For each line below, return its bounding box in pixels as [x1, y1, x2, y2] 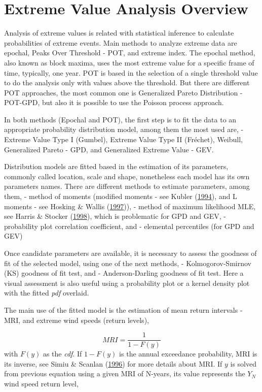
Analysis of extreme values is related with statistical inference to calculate [4, 27, 234, 38]
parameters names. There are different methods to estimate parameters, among [4, 181, 250, 191]
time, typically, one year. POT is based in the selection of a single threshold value [4, 67, 258, 78]
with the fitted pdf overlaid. [4, 287, 89, 298]
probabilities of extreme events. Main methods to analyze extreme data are [4, 37, 237, 48]
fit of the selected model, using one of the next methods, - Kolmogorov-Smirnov [4, 257, 251, 268]
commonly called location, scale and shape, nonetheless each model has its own [4, 171, 250, 181]
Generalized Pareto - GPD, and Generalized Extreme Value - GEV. [4, 144, 214, 154]
